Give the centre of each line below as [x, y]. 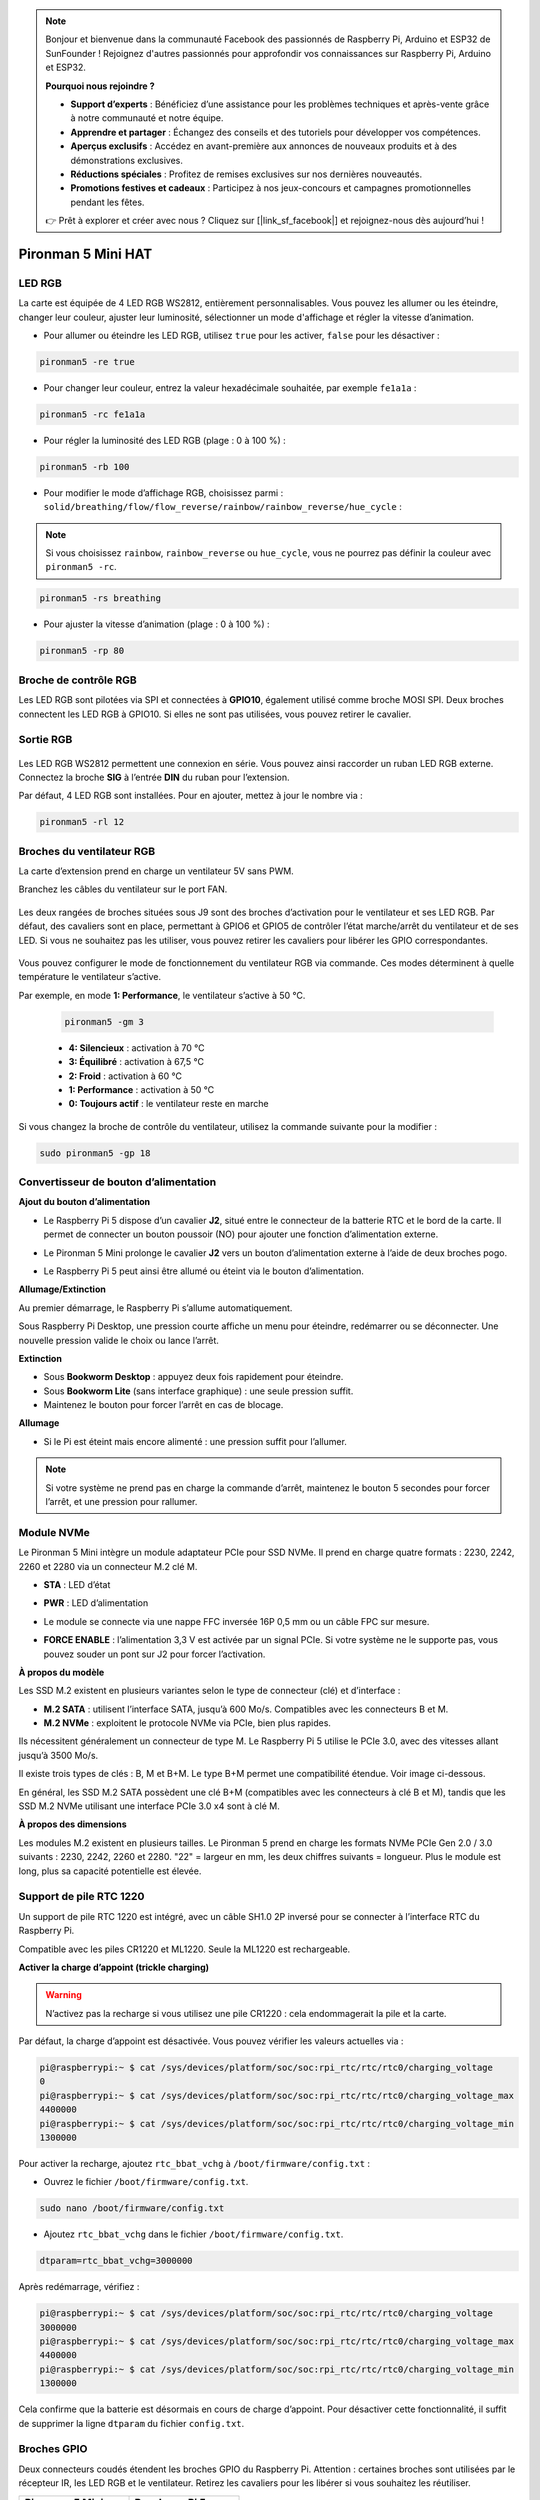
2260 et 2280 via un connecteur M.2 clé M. [108, 1566]
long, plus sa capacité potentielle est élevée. [110, 1871]
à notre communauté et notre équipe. [147, 118]
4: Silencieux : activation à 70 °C [136, 1047]
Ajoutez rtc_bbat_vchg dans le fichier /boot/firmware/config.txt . [193, 2234]
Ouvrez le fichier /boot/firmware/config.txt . [146, 2182]
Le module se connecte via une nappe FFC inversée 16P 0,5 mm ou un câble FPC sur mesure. [236, 1621]
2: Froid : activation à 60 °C [125, 1076]
